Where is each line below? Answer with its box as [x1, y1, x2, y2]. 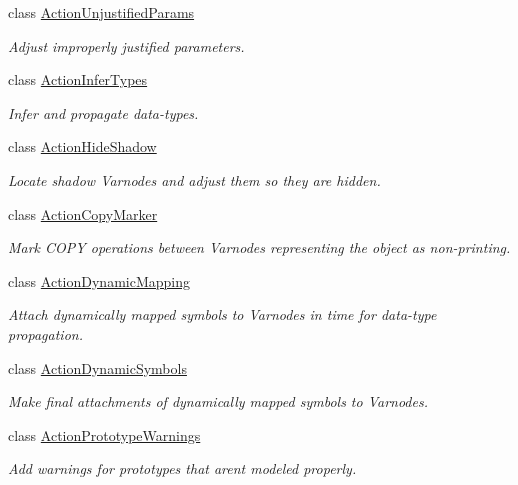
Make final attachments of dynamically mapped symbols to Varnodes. [8, 391, 428, 412]
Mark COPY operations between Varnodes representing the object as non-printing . [8, 237, 511, 258]
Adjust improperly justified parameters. [8, 35, 245, 56]
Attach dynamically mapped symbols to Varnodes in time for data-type [8, 304, 437, 325]
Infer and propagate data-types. [8, 102, 199, 123]
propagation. [8, 323, 83, 344]
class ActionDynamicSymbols [8, 357, 187, 378]
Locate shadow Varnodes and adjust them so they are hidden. [8, 169, 381, 190]
